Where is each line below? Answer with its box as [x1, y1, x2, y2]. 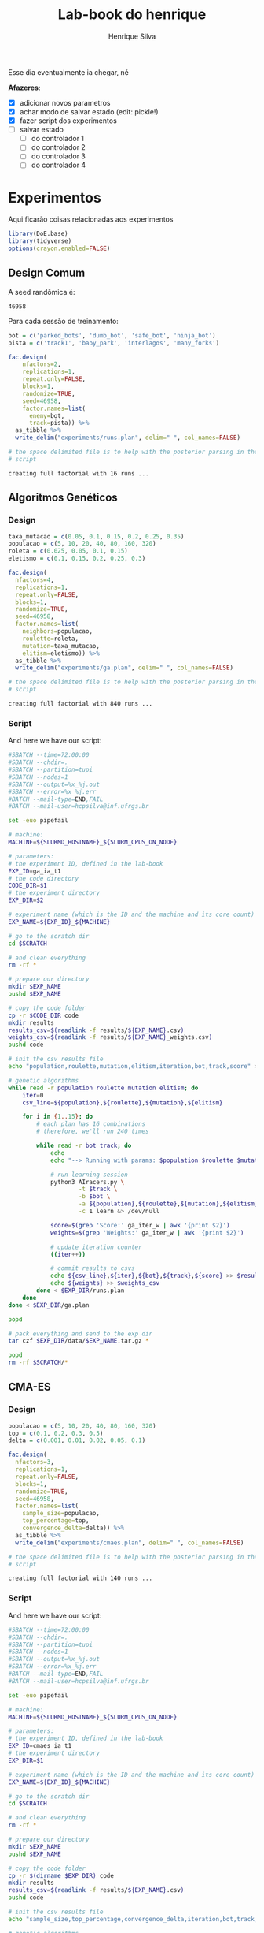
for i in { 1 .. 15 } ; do [22, 1113, 93, 1121]
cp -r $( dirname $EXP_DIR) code [8, 1872, 114, 1879]
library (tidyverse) [8, 237, 72, 245]
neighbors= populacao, [22, 628, 93, 635]
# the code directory [8, 874, 79, 882]
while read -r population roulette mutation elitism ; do [8, 1084, 199, 1092]
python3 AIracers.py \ [49, 1178, 125, 1186]
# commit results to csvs [49, 1264, 135, 1272]
